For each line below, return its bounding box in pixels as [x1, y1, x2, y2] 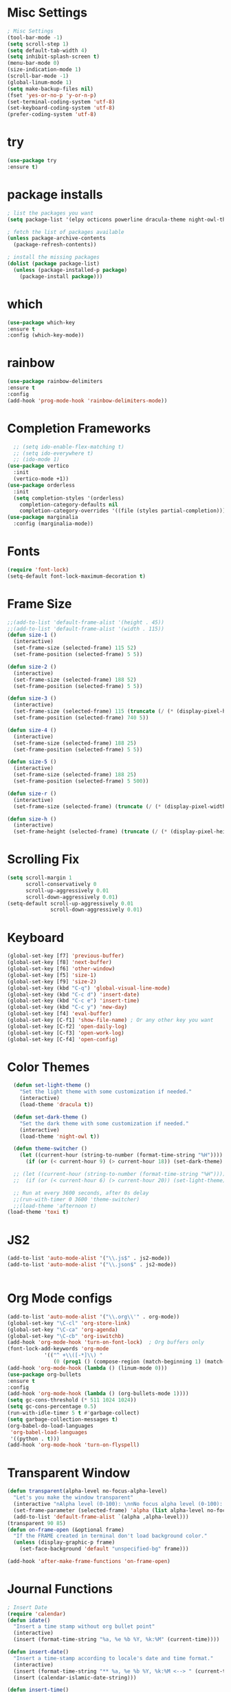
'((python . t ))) [10, 1435, 60, 1442]
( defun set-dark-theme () [13, 1113, 88, 1121]
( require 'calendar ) [7, 1610, 67, 1617]
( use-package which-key [7, 319, 76, 326]
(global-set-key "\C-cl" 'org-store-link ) [7, 1319, 131, 1326]
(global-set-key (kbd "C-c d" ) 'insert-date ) [7, 991, 140, 998]
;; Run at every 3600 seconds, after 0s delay [13, 1189, 149, 1197]
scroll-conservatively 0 [25, 881, 97, 887]
